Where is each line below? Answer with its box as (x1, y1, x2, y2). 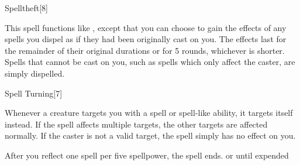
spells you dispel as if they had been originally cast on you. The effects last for (5, 33, 287, 45)
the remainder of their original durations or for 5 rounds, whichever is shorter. (5, 44, 285, 56)
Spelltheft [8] (5, 2, 48, 13)
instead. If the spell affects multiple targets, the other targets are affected (5, 118, 268, 130)
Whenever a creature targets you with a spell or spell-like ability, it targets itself (5, 106, 293, 119)
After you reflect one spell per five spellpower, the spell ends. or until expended (5, 149, 289, 161)
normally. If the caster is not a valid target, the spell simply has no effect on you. (5, 129, 296, 142)
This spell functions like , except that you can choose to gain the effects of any (5, 21, 287, 33)
